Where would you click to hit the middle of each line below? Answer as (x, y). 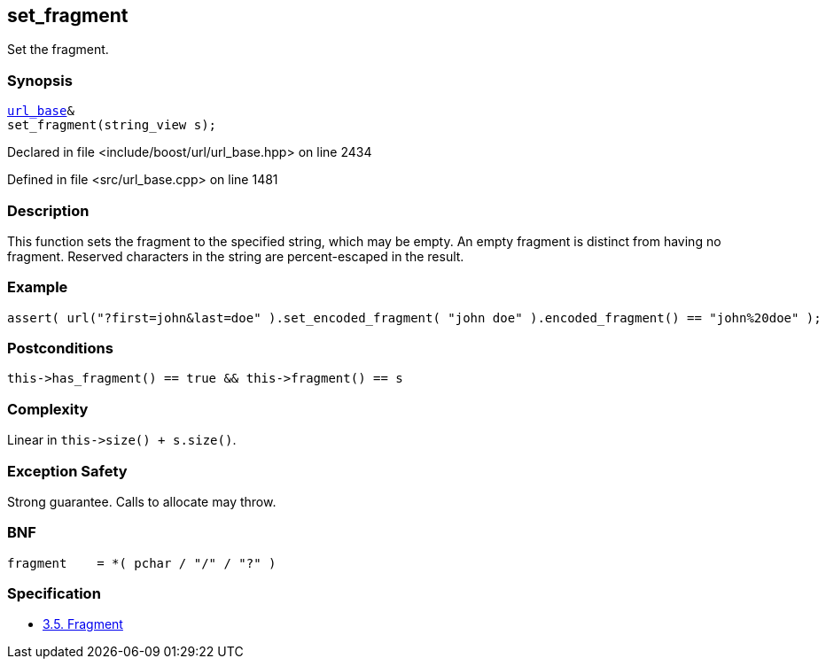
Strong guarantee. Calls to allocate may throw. (142, 501)
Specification (54, 594)
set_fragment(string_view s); (112, 125)
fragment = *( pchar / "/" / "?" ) (142, 563)
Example (38, 287)
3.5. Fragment (83, 624)
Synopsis (40, 80)
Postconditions (60, 348)
